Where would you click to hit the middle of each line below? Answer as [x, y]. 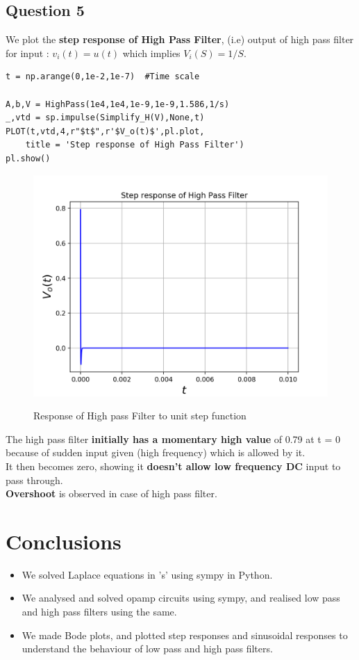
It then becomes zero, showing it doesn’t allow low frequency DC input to [173, 466]
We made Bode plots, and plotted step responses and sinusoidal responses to [185, 635]
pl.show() [28, 158]
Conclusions [64, 541]
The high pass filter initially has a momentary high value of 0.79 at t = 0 [173, 438]
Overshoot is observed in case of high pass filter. [111, 493]
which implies [151, 53]
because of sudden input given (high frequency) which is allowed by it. [156, 452]
